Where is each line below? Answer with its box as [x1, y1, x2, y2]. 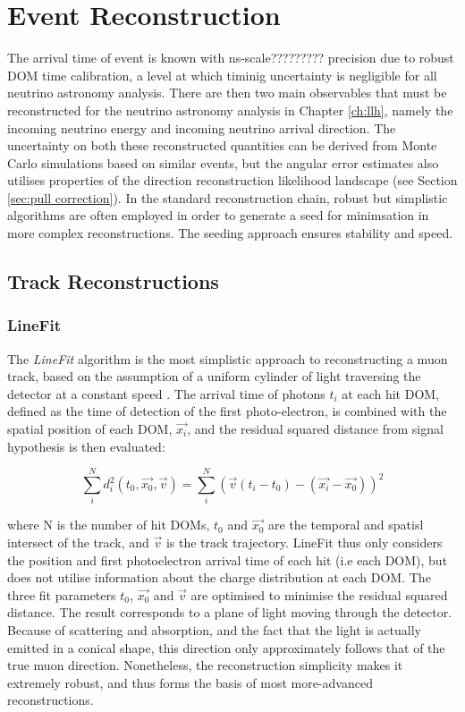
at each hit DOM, [342, 384, 440, 403]
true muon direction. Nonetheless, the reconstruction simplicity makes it [7, 656, 403, 674]
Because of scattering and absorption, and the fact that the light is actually [7, 620, 421, 639]
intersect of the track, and [7, 532, 149, 551]
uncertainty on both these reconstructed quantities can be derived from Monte [7, 136, 437, 155]
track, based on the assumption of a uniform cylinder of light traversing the [7, 367, 421, 386]
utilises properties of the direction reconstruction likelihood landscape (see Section [7, 171, 458, 190]
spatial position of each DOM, [7, 420, 173, 438]
